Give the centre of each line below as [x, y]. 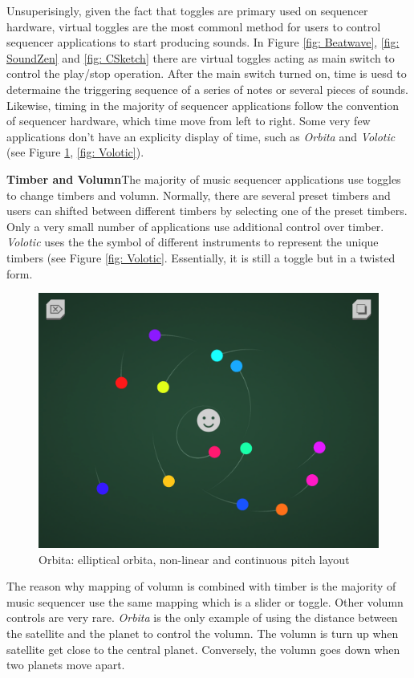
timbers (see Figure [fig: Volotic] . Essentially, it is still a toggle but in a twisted [201, 257]
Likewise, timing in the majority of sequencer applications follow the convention [203, 105]
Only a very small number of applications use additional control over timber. [195, 226]
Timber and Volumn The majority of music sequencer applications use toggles [204, 179]
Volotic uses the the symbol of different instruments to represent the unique [193, 242]
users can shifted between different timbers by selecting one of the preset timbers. [207, 211]
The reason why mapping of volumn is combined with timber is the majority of [201, 586]
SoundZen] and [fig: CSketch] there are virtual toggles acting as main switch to [201, 57]
